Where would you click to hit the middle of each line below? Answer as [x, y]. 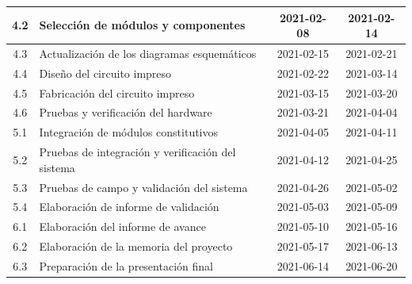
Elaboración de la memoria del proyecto [136, 246]
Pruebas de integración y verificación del [137, 152]
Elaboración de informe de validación [129, 207]
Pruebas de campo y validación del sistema [143, 187]
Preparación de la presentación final [126, 265]
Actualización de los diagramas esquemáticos [148, 53]
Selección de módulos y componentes [142, 25]
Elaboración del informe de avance [122, 226]
